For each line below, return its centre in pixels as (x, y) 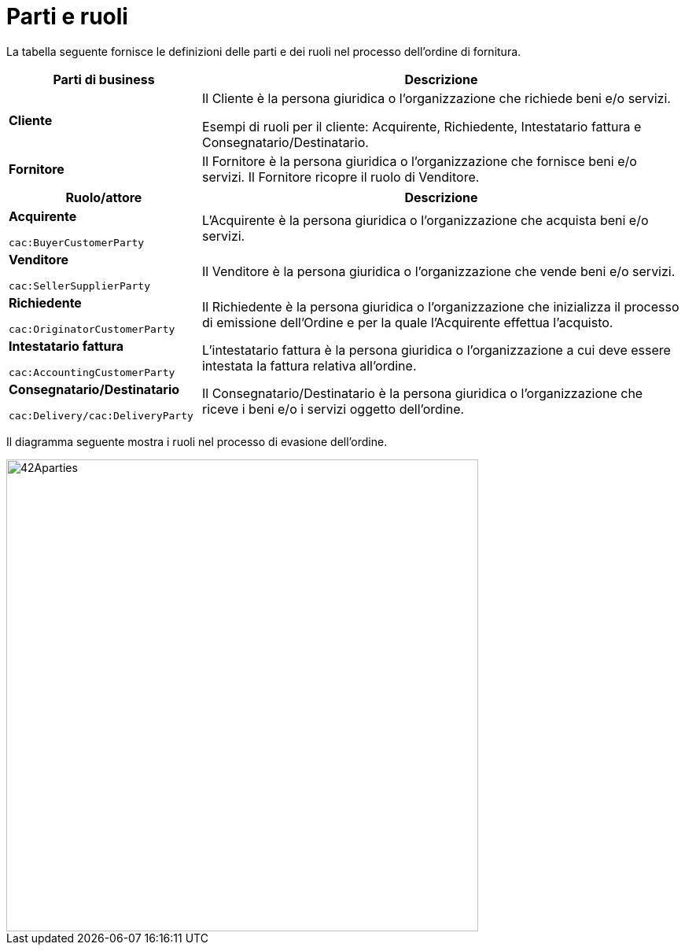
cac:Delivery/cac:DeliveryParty (101, 415)
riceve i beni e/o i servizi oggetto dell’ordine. (333, 409)
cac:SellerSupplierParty (80, 286)
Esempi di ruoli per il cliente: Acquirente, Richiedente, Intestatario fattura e (422, 126)
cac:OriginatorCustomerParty (92, 329)
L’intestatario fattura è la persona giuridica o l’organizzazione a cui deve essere (436, 350)
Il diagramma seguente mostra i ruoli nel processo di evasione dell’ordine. (197, 441)
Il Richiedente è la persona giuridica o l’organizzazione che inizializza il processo (440, 307)
